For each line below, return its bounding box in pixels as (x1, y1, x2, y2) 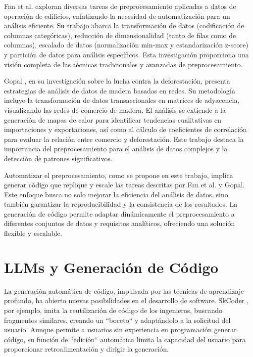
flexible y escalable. (4, 228, 62, 238)
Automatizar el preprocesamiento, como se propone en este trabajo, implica (4, 170, 233, 180)
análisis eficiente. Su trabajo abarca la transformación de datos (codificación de (4, 20, 244, 31)
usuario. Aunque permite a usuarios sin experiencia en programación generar (4, 324, 237, 335)
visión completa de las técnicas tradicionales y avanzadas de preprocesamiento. (4, 59, 243, 69)
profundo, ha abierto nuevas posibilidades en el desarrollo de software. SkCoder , (4, 295, 249, 306)
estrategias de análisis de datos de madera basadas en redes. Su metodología (4, 85, 235, 95)
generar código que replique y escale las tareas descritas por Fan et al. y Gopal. (4, 179, 245, 190)
